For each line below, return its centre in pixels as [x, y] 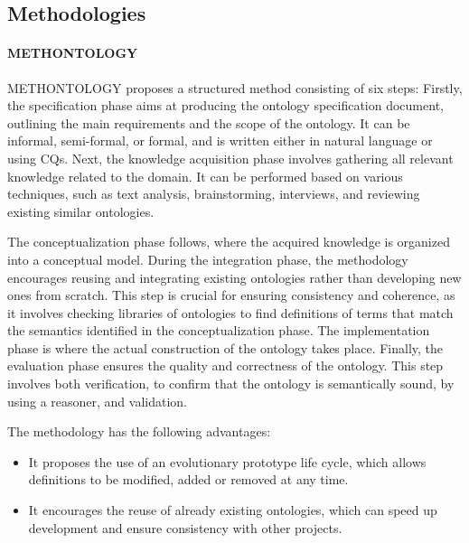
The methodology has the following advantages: [139, 431]
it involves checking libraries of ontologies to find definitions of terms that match [230, 312]
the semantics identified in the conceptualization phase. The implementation [219, 330]
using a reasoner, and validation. [97, 401]
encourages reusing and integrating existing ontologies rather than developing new [234, 277]
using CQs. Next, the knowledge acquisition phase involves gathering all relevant [230, 158]
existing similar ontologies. [81, 211]
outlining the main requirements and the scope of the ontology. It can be [209, 122]
